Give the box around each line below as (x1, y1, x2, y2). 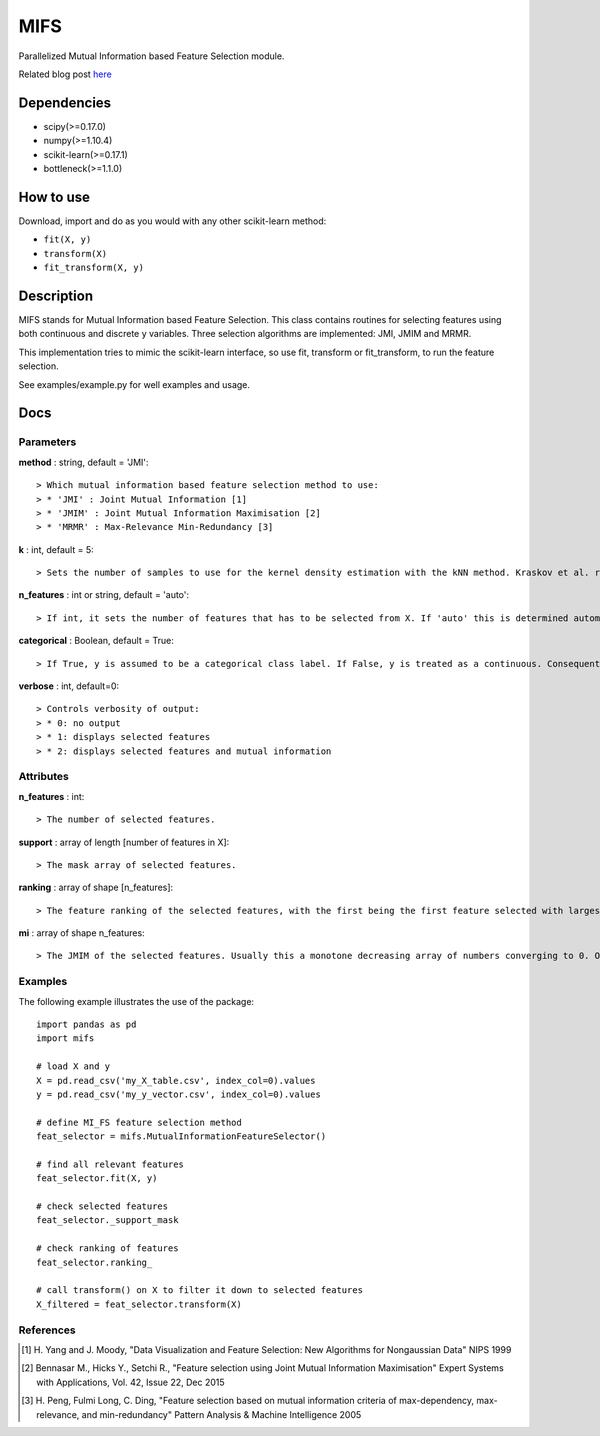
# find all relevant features (36, 1158, 185, 1170)
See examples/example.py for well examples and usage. (18, 378, 250, 390)
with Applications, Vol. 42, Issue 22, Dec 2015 (36, 1376, 225, 1388)
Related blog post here (18, 68, 112, 80)
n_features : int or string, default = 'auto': (18, 589, 190, 601)
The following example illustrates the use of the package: (18, 995, 255, 1007)
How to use (18, 188, 90, 205)
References (18, 1323, 76, 1337)
